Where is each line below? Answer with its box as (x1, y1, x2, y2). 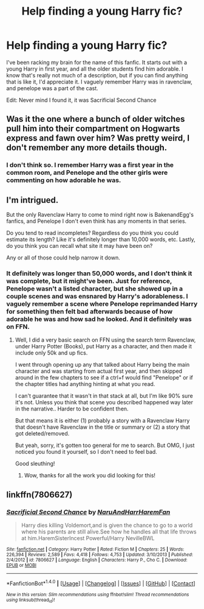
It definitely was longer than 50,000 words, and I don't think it (6, 269, 192, 278)
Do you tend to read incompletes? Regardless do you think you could (6, 230, 179, 237)
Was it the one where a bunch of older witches (6, 114, 185, 124)
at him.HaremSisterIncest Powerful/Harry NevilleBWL (21, 535, 155, 542)
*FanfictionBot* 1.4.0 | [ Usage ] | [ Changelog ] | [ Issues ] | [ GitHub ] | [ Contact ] (6, 579, 195, 587)
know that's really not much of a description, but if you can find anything (6, 71, 188, 79)
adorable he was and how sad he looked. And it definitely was (6, 315, 192, 323)
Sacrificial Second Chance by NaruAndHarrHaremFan (6, 507, 171, 516)
